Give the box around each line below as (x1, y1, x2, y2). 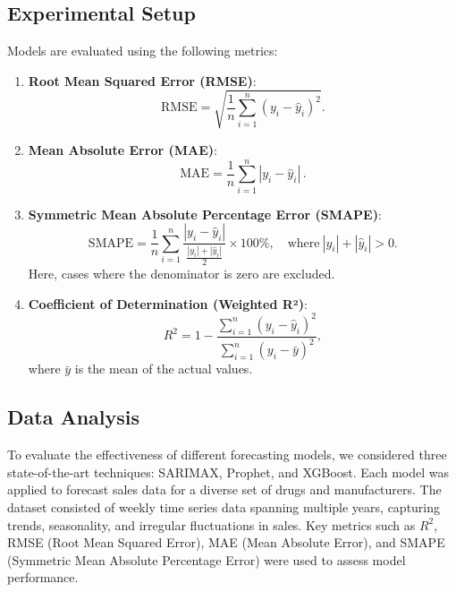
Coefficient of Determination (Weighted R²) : (28, 294, 308, 313)
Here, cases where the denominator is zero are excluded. (28, 264, 335, 283)
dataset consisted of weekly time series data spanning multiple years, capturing (7, 497, 441, 516)
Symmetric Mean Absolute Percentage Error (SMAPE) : (28, 204, 382, 223)
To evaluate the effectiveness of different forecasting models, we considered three (7, 445, 447, 464)
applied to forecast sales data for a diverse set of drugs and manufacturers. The (7, 480, 442, 499)
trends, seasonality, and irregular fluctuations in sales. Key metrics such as (7, 515, 416, 534)
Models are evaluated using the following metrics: (7, 41, 278, 60)
